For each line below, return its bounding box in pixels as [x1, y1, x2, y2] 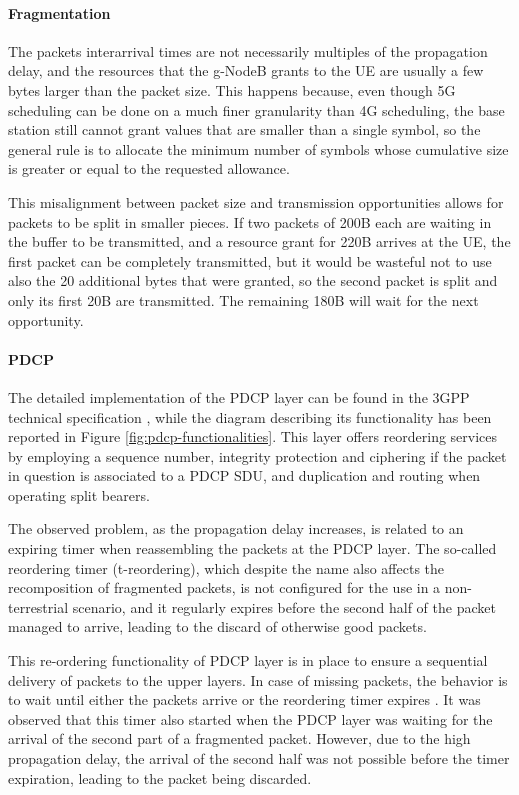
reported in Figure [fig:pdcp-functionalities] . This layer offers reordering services [8, 426, 498, 447]
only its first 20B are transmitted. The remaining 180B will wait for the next [8, 289, 479, 310]
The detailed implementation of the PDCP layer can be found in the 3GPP [8, 386, 470, 407]
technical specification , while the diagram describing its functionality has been [8, 406, 492, 427]
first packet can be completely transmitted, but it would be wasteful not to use [8, 250, 492, 271]
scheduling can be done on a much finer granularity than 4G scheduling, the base [8, 99, 505, 120]
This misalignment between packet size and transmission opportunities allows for [8, 191, 504, 212]
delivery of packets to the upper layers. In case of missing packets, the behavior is [8, 669, 508, 690]
